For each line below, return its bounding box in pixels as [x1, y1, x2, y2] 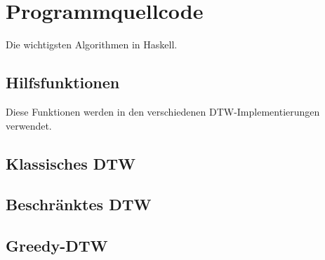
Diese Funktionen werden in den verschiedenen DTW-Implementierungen [6, 104, 320, 118]
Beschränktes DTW [6, 193, 152, 215]
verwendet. [6, 118, 52, 132]
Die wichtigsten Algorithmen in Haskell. [6, 37, 178, 52]
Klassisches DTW [6, 152, 136, 174]
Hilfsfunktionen [6, 71, 120, 93]
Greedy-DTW [6, 235, 108, 256]
